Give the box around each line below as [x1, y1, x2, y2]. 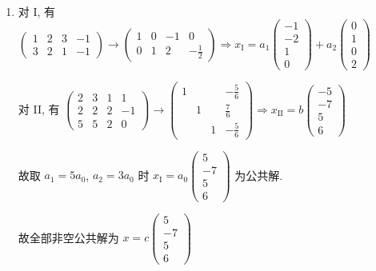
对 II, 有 [18, 100, 60, 117]
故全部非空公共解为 [18, 229, 119, 245]
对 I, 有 [18, 2, 56, 19]
